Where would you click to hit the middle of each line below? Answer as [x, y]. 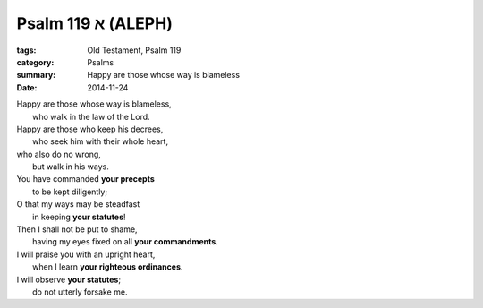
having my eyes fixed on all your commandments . [125, 242]
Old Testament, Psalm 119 [134, 50]
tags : [26, 50]
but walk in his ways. [71, 167]
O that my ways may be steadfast [78, 204]
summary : [36, 75]
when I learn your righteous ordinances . [108, 267]
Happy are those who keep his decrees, [90, 129]
